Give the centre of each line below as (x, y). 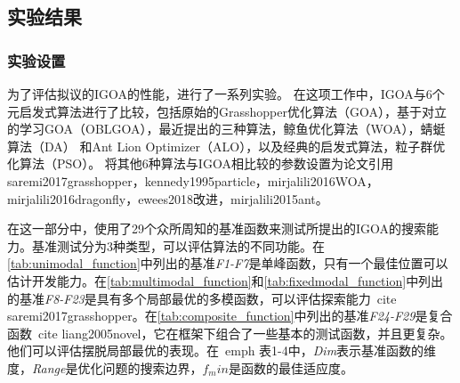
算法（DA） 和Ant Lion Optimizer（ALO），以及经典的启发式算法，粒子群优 (226, 146)
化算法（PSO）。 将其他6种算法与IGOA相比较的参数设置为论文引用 (200, 163)
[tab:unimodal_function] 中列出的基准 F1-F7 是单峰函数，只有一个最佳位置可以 (228, 263)
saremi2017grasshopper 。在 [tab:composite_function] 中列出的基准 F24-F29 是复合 (230, 316)
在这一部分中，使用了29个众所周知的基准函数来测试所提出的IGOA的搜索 (217, 228)
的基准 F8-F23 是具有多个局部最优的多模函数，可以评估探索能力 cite (202, 298)
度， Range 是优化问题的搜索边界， (105, 367)
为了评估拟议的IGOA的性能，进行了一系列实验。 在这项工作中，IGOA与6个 (226, 94)
